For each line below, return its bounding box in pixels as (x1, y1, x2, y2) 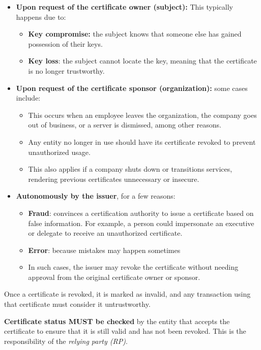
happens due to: (16, 11, 66, 22)
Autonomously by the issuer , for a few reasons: (16, 190, 176, 201)
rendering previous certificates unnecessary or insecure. (28, 173, 199, 184)
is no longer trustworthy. (28, 65, 105, 76)
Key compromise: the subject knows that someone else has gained (28, 28, 242, 39)
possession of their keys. (28, 38, 103, 49)
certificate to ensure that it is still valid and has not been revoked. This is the (4, 326, 246, 336)
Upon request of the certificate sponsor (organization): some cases (16, 82, 248, 93)
